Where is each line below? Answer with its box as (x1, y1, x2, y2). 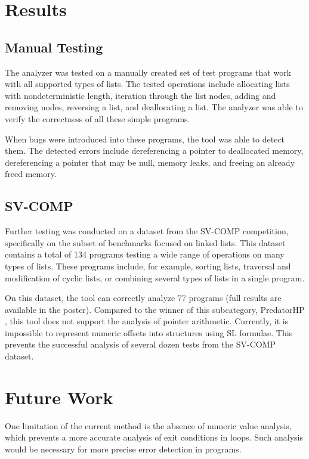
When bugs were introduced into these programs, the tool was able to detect (5, 132, 285, 145)
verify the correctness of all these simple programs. (5, 112, 190, 125)
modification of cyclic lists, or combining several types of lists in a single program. (5, 271, 305, 284)
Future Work (5, 384, 113, 409)
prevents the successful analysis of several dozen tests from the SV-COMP (5, 338, 276, 351)
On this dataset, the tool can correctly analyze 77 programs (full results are (5, 291, 282, 304)
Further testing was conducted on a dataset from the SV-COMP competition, (5, 225, 289, 237)
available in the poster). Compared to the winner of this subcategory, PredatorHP (5, 303, 305, 315)
